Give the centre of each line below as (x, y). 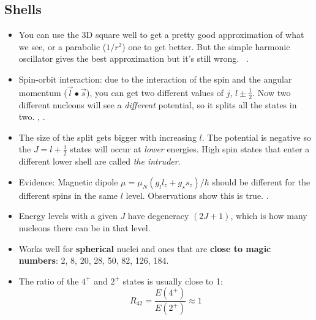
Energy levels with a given (68, 216)
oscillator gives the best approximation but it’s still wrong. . (134, 58)
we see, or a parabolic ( (62, 46)
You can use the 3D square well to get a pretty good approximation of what (161, 35)
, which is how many (269, 216)
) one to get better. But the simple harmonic (206, 46)
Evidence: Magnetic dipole (68, 181)
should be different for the (261, 181)
